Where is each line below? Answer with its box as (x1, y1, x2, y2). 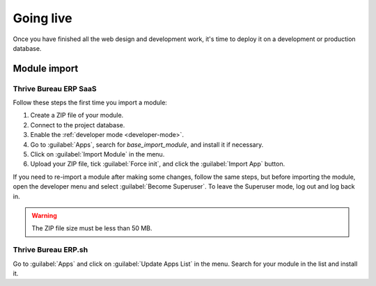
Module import (13, 63, 79, 74)
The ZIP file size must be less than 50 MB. (31, 224, 152, 232)
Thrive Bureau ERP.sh (13, 245, 88, 255)
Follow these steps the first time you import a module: (13, 98, 167, 107)
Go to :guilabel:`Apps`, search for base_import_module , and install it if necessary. (30, 140, 264, 149)
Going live (13, 10, 72, 26)
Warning (31, 212, 57, 219)
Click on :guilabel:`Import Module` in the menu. (30, 150, 165, 159)
